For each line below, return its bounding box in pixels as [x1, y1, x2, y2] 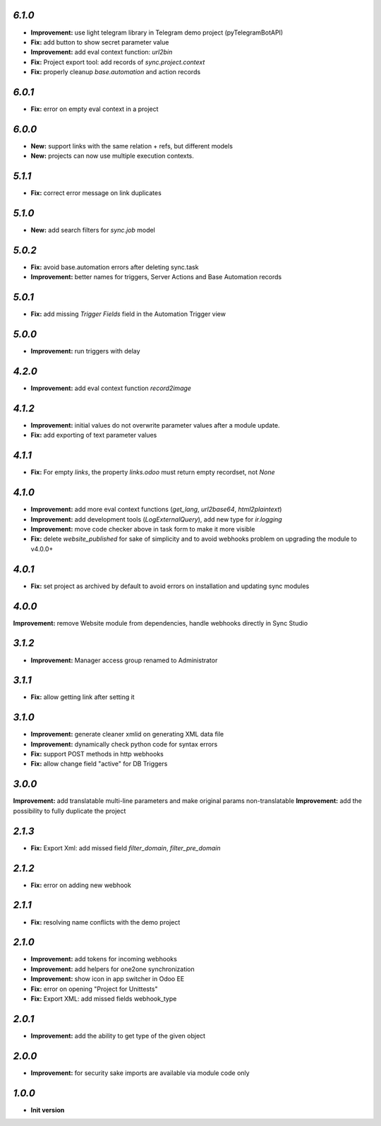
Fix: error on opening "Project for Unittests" [30, 985, 158, 993]
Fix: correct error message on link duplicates [30, 189, 162, 197]
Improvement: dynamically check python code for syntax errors [30, 739, 218, 749]
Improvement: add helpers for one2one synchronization [30, 965, 195, 973]
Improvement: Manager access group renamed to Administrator [30, 656, 218, 664]
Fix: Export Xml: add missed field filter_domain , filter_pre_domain [30, 843, 221, 852]
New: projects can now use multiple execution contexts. [30, 152, 194, 160]
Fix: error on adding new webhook [30, 881, 132, 889]
